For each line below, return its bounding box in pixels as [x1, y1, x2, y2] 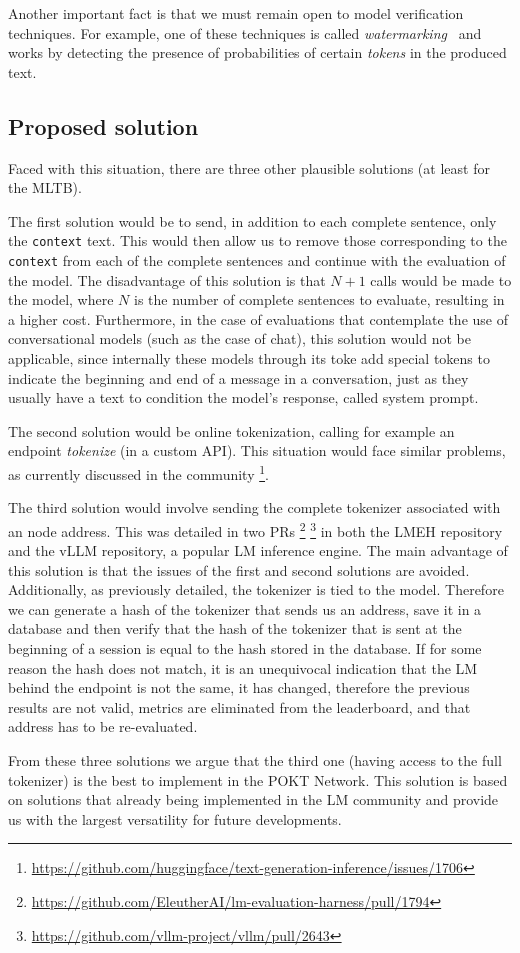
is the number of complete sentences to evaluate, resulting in [134, 289, 505, 310]
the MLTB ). [8, 177, 82, 198]
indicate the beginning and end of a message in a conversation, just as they [8, 367, 469, 388]
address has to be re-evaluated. [8, 716, 198, 737]
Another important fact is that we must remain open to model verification [8, 3, 464, 23]
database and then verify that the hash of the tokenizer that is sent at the [8, 618, 462, 639]
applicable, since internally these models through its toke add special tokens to [8, 348, 490, 369]
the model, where [8, 289, 114, 310]
